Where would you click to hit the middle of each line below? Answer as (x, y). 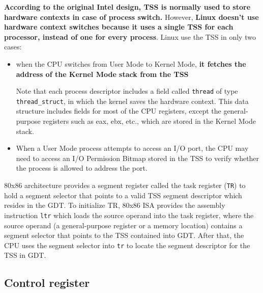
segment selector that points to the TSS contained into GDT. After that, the (124, 235)
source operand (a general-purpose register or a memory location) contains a (123, 225)
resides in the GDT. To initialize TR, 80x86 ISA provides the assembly (115, 205)
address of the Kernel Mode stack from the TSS (102, 74)
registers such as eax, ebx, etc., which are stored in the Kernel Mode (150, 121)
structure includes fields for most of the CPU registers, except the (119, 111)
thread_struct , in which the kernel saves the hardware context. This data (132, 101)
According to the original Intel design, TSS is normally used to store (127, 7)
